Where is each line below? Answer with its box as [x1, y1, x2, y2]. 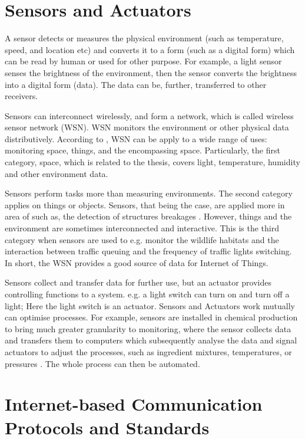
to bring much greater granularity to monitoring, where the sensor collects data [5, 322, 291, 335]
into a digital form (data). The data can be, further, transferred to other [5, 78, 267, 90]
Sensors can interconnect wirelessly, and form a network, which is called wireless [5, 109, 294, 122]
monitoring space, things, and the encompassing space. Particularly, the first [5, 144, 280, 156]
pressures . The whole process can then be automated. [5, 357, 200, 369]
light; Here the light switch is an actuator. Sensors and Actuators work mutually [5, 299, 295, 312]
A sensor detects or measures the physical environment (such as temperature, [5, 32, 284, 44]
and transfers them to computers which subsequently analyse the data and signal [5, 334, 297, 346]
